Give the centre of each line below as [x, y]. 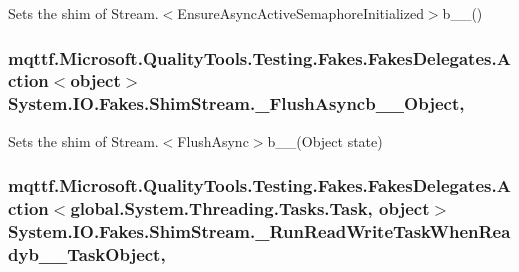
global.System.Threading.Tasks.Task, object [250, 208]
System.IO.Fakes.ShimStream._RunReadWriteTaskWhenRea [259, 231]
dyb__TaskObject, [87, 253]
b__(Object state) [325, 140]
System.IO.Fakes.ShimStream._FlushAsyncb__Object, [236, 103]
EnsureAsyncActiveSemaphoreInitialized [300, 13]
